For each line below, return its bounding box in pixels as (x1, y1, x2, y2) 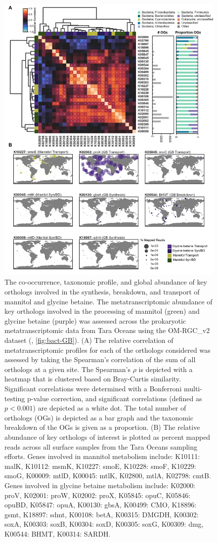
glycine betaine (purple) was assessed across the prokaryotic (4, 315, 186, 326)
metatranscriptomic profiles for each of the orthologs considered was (4, 344, 211, 355)
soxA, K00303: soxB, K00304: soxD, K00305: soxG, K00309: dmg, (4, 519, 204, 529)
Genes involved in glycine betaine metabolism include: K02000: (4, 480, 196, 490)
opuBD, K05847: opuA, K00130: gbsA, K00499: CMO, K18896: (4, 500, 197, 510)
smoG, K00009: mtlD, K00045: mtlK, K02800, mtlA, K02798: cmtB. (4, 470, 211, 481)
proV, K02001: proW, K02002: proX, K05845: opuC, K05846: (4, 490, 191, 500)
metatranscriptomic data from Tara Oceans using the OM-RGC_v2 (4, 325, 210, 335)
